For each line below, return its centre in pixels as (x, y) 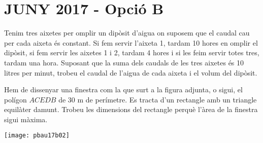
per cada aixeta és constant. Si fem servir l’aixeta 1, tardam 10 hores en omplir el (131, 42)
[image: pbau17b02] (37, 136)
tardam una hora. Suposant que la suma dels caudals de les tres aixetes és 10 (124, 62)
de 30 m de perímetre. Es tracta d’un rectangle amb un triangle (158, 99)
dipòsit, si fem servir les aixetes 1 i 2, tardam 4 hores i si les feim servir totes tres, (132, 52)
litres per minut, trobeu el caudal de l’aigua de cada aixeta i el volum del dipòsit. (131, 72)
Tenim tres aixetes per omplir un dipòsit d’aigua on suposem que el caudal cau (127, 33)
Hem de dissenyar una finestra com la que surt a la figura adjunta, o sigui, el (123, 90)
